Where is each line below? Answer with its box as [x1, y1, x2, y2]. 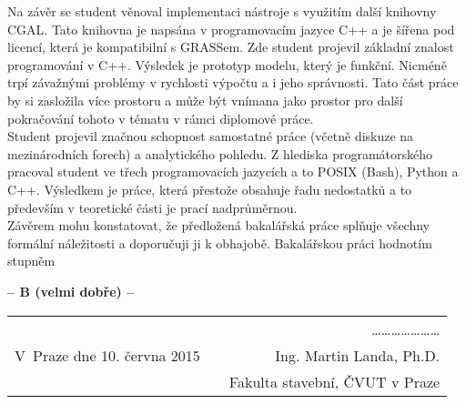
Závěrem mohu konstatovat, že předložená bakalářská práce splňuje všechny [7, 216, 430, 235]
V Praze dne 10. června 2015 [15, 344, 200, 366]
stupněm [7, 251, 56, 270]
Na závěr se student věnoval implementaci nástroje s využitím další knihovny [7, 2, 437, 20]
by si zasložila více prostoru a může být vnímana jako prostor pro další [7, 90, 403, 109]
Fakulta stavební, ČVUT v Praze [228, 370, 441, 392]
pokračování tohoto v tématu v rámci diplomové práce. [7, 108, 314, 127]
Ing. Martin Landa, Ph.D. [275, 344, 441, 366]
